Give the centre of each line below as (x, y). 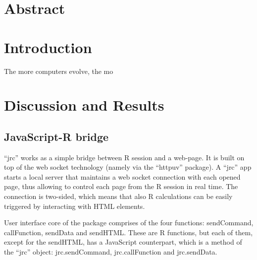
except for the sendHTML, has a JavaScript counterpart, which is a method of (123, 242)
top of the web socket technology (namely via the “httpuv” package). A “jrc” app (128, 167)
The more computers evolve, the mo (59, 71)
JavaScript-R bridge (56, 136)
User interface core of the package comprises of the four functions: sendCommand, (129, 223)
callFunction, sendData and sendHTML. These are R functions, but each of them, (128, 232)
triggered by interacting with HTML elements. (75, 206)
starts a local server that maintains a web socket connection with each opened (122, 176)
